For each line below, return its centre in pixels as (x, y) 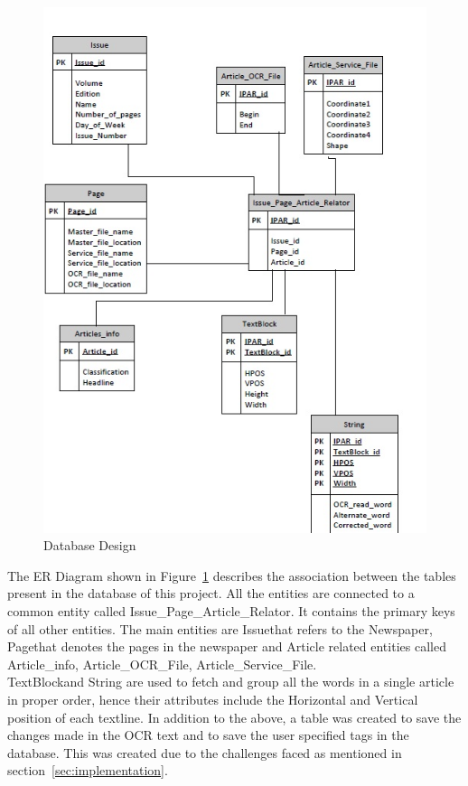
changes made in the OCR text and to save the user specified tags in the (208, 735)
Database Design (90, 545)
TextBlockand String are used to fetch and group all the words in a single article (231, 682)
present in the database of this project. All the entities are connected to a (211, 593)
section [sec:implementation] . (88, 770)
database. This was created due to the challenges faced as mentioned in (205, 752)
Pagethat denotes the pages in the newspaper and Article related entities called (227, 646)
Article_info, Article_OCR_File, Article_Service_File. (162, 664)
